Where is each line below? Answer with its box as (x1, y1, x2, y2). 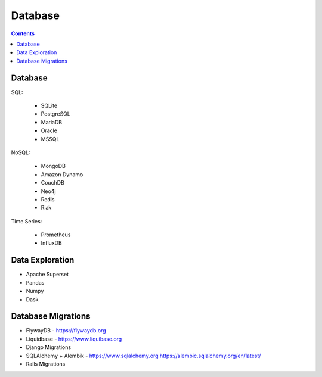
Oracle (41, 127, 58, 134)
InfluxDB (41, 239, 62, 247)
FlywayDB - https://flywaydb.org (26, 327, 107, 334)
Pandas (26, 279, 45, 286)
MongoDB (41, 163, 66, 170)
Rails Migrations (26, 360, 66, 367)
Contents (11, 30, 35, 37)
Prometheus (41, 231, 71, 238)
